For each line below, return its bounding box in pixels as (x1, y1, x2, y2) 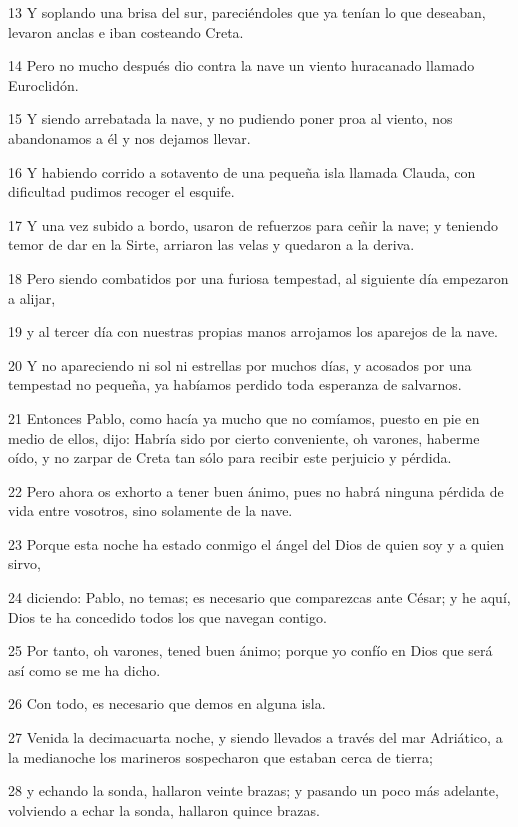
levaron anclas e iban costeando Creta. (8, 21, 244, 42)
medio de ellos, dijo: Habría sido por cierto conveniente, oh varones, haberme (8, 427, 480, 448)
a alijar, (8, 287, 56, 308)
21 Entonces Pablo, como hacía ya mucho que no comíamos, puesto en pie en (8, 407, 480, 428)
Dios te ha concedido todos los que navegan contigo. (8, 606, 327, 627)
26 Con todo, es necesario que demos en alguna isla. (8, 693, 326, 714)
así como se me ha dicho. (8, 659, 161, 680)
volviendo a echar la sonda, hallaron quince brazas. (8, 799, 320, 820)
